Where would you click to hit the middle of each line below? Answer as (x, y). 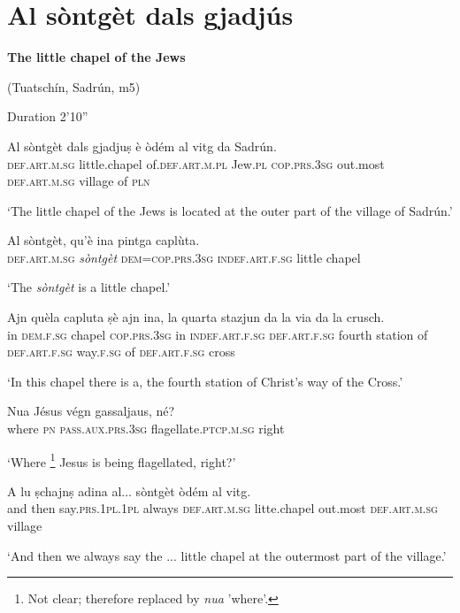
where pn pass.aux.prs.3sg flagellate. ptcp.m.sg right (146, 429)
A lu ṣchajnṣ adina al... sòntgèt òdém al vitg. (129, 490)
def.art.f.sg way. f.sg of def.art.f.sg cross (121, 352)
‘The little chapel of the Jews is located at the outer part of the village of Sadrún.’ (230, 210)
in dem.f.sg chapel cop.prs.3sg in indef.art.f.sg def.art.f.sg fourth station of (218, 334)
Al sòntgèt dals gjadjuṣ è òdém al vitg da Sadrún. (142, 146)
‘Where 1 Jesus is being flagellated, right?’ (122, 460)
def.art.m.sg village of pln (79, 181)
